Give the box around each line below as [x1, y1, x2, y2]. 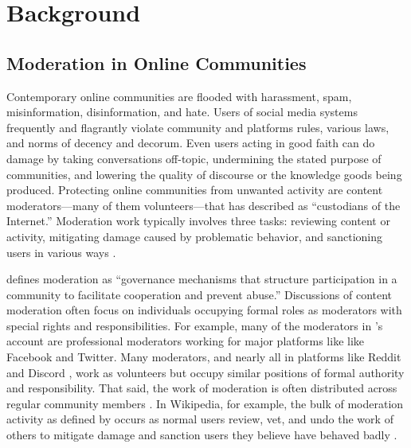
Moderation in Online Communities [6, 50, 307, 75]
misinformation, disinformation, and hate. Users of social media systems [6, 103, 358, 120]
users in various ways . [6, 243, 116, 260]
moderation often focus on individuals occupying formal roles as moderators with [6, 302, 402, 318]
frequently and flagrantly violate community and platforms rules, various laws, [6, 119, 389, 135]
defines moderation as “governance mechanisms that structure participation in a [6, 271, 397, 287]
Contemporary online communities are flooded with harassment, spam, [6, 88, 352, 104]
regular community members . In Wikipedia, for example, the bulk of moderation [6, 395, 404, 411]
